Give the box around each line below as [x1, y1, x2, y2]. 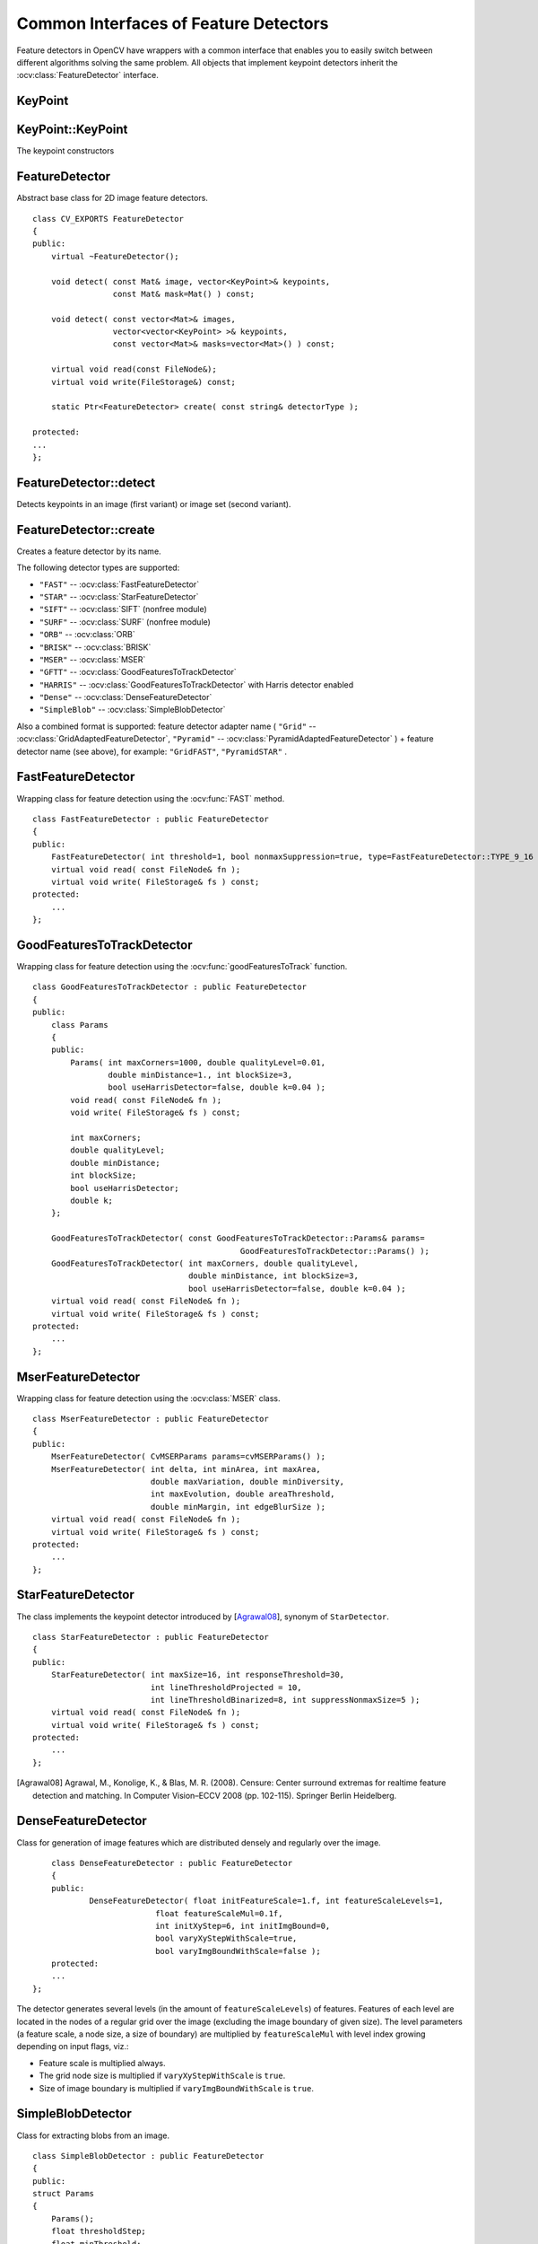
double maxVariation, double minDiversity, [150, 1477, 345, 1486]
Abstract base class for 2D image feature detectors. [16, 193, 208, 204]
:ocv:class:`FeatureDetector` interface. [16, 70, 159, 81]
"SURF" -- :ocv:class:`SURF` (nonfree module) [39, 616, 211, 627]
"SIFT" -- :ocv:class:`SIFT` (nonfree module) [39, 604, 208, 615]
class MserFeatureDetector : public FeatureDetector [32, 1414, 269, 1424]
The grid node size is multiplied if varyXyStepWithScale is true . [39, 2070, 286, 2082]
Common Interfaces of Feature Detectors [16, 13, 329, 33]
